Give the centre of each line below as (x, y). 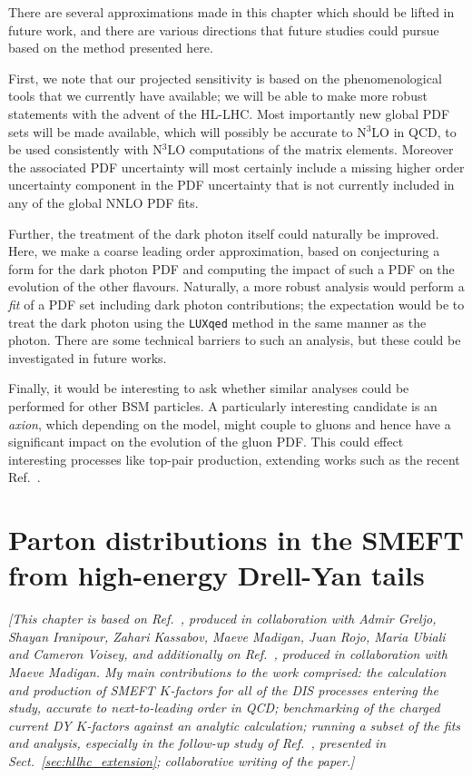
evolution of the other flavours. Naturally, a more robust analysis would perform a (236, 286)
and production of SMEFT (82, 689)
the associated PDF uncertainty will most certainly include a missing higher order (236, 167)
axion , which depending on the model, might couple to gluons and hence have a (230, 423)
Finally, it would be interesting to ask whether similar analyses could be (209, 388)
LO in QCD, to (414, 131)
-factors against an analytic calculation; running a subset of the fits (274, 725)
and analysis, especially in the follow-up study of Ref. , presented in (197, 743)
